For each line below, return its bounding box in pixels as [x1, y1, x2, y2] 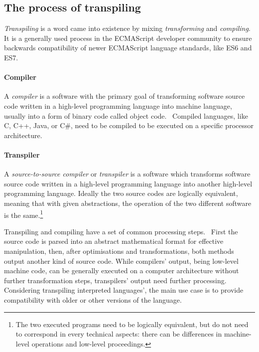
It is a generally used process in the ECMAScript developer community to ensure [4, 32, 252, 43]
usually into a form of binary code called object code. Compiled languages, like [4, 110, 248, 121]
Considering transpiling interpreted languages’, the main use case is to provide [4, 285, 244, 295]
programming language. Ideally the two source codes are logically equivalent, [4, 188, 238, 198]
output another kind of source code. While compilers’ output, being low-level [4, 255, 239, 266]
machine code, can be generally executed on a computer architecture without [4, 265, 239, 276]
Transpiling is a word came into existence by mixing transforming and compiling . [4, 23, 251, 33]
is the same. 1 [4, 208, 43, 220]
